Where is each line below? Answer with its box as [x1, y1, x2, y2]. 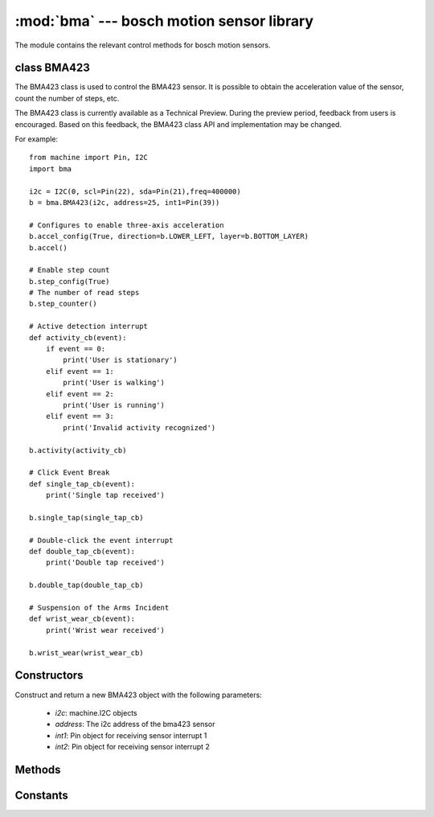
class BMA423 [14, 61, 90, 75]
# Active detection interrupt [29, 322, 149, 331]
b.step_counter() [29, 299, 97, 309]
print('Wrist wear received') [45, 626, 165, 634]
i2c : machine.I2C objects [55, 708, 137, 717]
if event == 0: [45, 344, 106, 354]
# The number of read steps [29, 288, 140, 298]
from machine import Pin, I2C [29, 153, 149, 162]
